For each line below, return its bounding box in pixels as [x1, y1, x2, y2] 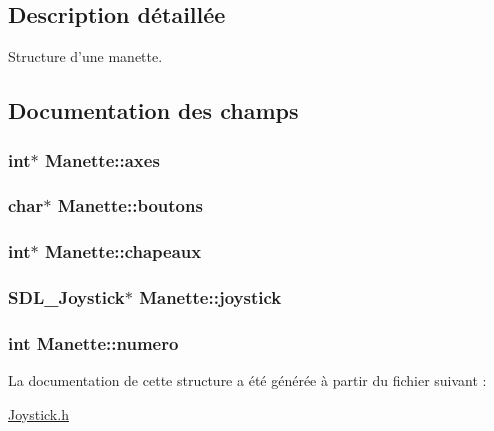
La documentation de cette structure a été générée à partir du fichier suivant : [8, 370, 487, 391]
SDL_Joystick [8, 285, 125, 310]
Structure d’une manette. [8, 46, 163, 67]
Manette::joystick [139, 285, 282, 310]
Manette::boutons [57, 193, 203, 218]
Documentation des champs [8, 95, 299, 126]
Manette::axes [44, 147, 160, 172]
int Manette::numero [8, 330, 179, 355]
